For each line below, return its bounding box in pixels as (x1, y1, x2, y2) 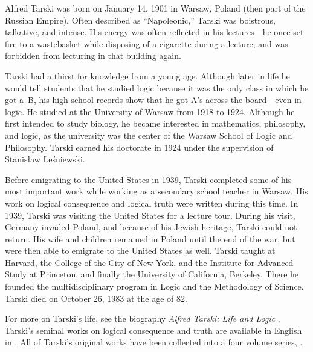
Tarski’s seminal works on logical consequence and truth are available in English (5, 324, 302, 336)
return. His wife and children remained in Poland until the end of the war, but (5, 232, 295, 245)
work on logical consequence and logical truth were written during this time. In (5, 196, 298, 209)
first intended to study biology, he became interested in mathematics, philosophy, (5, 117, 306, 130)
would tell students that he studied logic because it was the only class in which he (5, 81, 309, 94)
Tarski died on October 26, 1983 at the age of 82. (5, 291, 187, 304)
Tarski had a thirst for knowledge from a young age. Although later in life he (5, 69, 290, 82)
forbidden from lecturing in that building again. (5, 49, 181, 62)
